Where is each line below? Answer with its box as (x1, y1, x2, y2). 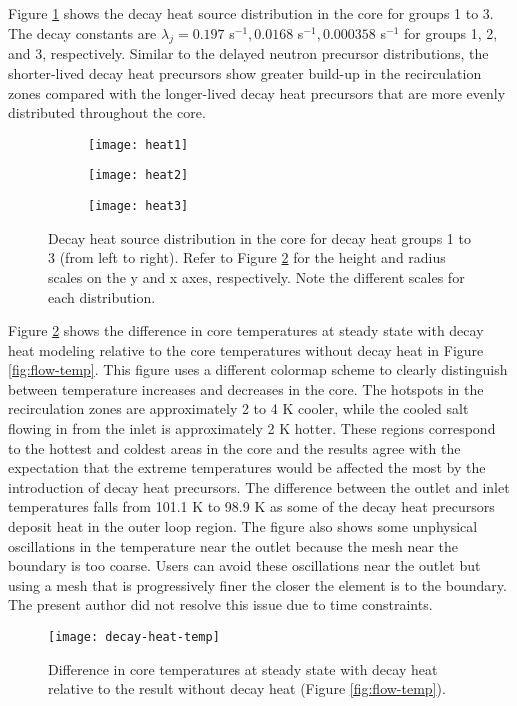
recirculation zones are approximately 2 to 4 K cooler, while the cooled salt (8, 398, 469, 419)
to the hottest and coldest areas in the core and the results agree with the (8, 437, 461, 458)
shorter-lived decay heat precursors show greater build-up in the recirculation (8, 62, 482, 83)
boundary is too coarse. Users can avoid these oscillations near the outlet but (8, 555, 481, 576)
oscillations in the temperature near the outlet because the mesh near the (8, 535, 458, 556)
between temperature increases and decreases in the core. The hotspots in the (8, 378, 484, 399)
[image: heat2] (88, 168, 189, 183)
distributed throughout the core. (8, 102, 206, 123)
